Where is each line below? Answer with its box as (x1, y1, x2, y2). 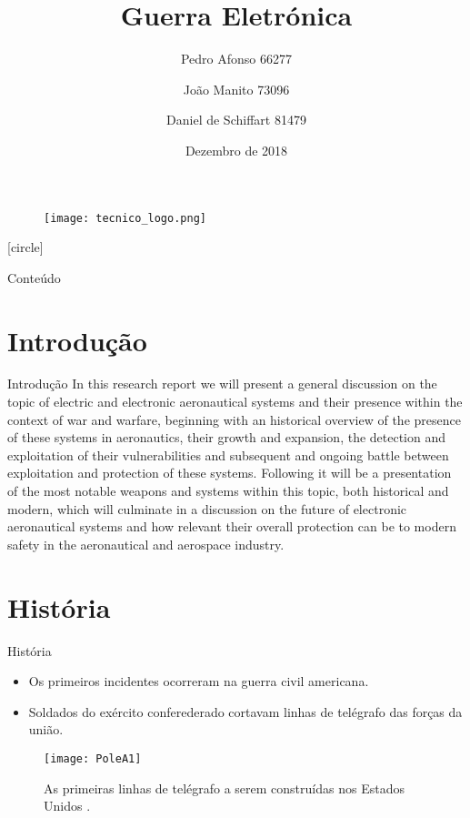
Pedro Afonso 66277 (180, 49, 293, 68)
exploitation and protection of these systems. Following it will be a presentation (7, 463, 452, 482)
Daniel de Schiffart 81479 (166, 110, 306, 129)
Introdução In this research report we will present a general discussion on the (7, 374, 437, 393)
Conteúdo (7, 268, 61, 287)
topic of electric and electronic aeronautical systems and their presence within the (7, 392, 463, 411)
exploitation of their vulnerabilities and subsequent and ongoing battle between (7, 445, 449, 464)
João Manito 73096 (183, 79, 290, 98)
